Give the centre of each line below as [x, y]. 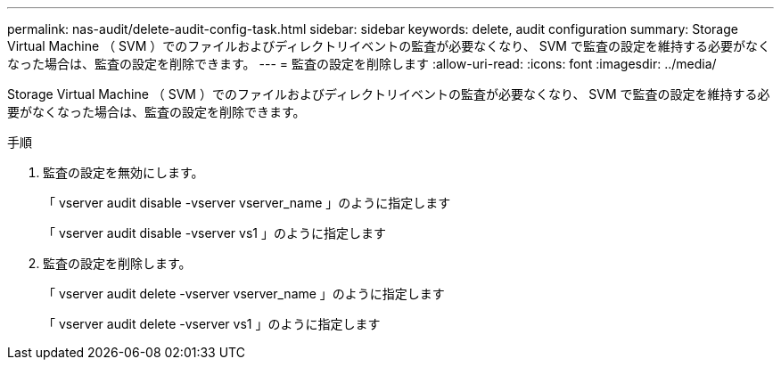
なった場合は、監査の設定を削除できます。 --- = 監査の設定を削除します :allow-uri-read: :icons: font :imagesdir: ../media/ [362, 64]
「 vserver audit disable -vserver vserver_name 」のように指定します [247, 203]
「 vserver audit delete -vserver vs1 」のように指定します [212, 324]
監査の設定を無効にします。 [123, 172]
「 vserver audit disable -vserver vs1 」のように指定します [214, 233]
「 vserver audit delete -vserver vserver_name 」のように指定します [244, 294]
